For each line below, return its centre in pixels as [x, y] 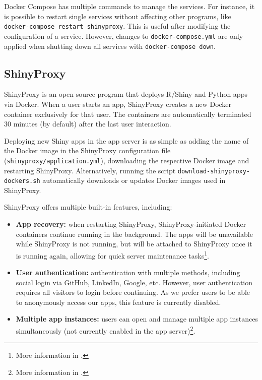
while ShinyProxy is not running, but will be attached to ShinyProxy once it [134, 244]
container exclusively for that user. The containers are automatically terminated [128, 114]
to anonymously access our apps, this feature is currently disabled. [118, 302]
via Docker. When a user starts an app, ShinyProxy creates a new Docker [118, 104]
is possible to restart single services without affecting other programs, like [118, 16]
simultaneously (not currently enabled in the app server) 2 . [106, 330]
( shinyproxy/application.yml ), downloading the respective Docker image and [127, 160]
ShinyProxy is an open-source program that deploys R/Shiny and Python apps [126, 94]
